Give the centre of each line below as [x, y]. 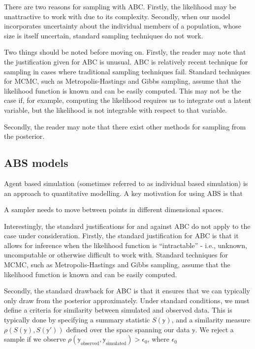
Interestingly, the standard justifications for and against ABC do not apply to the [127, 226]
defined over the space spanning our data [128, 329]
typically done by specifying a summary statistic [77, 320]
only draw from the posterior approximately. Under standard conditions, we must [127, 300]
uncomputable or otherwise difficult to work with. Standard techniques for [116, 255]
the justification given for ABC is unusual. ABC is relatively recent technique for [126, 61]
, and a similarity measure [211, 320]
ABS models [36, 163]
